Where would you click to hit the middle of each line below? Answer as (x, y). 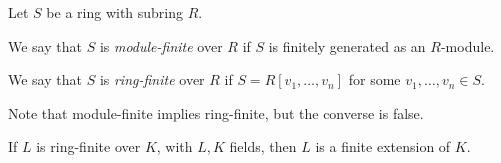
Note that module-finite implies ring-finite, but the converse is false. (216, 112)
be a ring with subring (115, 12)
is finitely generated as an (347, 45)
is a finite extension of (383, 146)
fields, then (263, 146)
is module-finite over (161, 45)
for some (374, 79)
